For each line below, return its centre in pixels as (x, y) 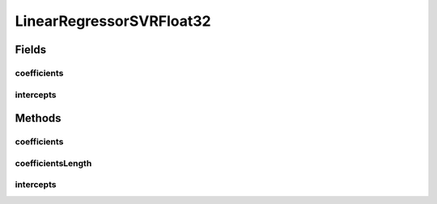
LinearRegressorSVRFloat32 (113, 21)
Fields (31, 50)
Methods (38, 118)
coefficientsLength (53, 163)
